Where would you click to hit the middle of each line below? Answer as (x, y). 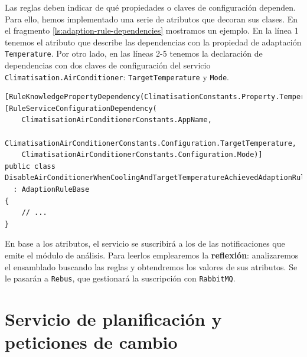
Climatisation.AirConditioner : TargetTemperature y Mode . (117, 76)
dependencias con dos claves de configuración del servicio (108, 65)
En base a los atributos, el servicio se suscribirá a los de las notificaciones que (145, 243)
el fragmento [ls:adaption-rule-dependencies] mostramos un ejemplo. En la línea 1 (152, 30)
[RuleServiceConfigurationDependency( (81, 108)
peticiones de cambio (91, 342)
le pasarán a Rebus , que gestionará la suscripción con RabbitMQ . (120, 278)
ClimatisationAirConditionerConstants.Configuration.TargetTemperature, (151, 143)
